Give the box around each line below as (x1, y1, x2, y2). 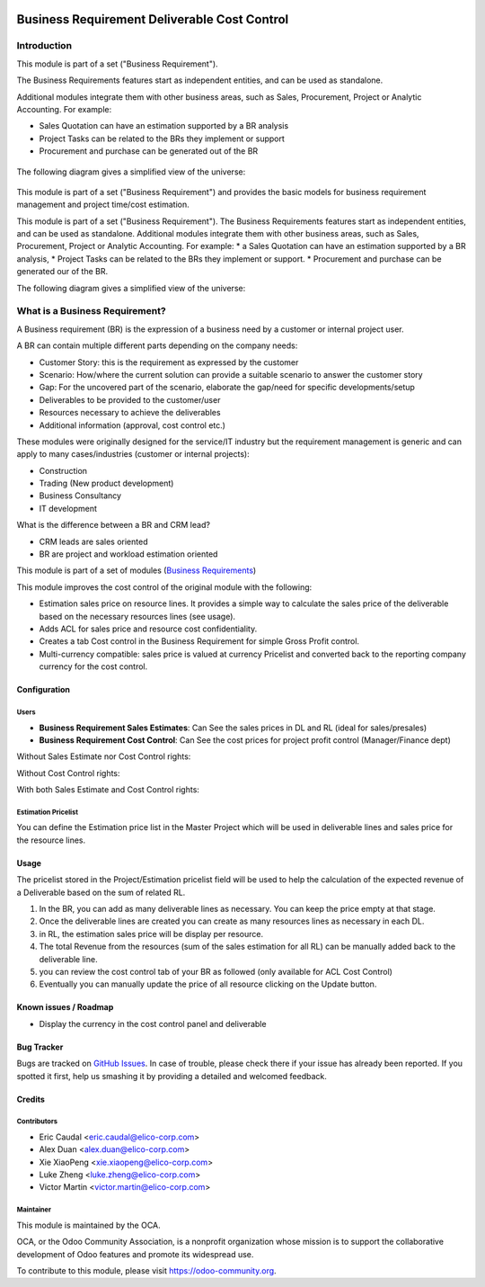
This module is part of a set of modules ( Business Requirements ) (16, 565, 257, 576)
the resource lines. (16, 835, 85, 845)
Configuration (16, 684, 71, 695)
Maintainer (16, 1205, 51, 1214)
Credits (16, 1094, 45, 1104)
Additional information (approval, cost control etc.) (39, 419, 226, 431)
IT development (39, 503, 98, 514)
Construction (39, 465, 88, 476)
